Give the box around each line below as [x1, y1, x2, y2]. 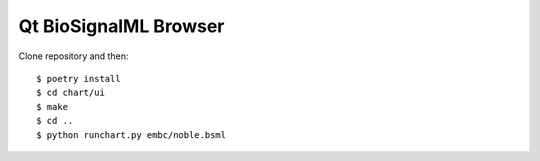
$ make [36, 101, 69, 112]
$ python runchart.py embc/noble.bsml [36, 129, 227, 140]
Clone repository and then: [18, 50, 129, 62]
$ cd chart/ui [36, 87, 105, 99]
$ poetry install [36, 73, 121, 84]
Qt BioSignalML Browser [18, 15, 225, 37]
